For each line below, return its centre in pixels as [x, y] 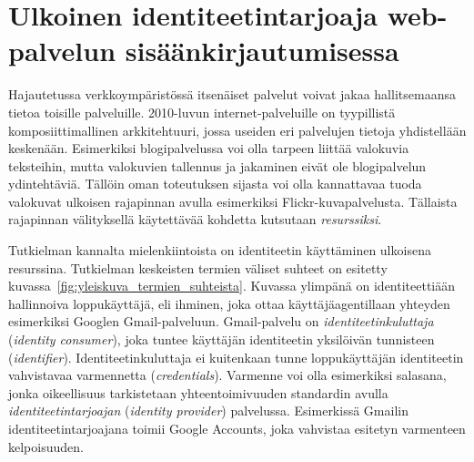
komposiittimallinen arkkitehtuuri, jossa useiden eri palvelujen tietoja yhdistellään [237, 130]
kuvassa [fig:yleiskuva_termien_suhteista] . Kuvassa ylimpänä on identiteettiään [232, 286]
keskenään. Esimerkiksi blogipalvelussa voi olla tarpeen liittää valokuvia [209, 148]
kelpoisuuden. [46, 446]
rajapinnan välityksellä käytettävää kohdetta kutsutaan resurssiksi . [195, 219]
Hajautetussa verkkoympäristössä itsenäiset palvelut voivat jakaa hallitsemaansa [232, 94]
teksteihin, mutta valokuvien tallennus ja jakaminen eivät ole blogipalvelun [217, 165]
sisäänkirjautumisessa [262, 51]
